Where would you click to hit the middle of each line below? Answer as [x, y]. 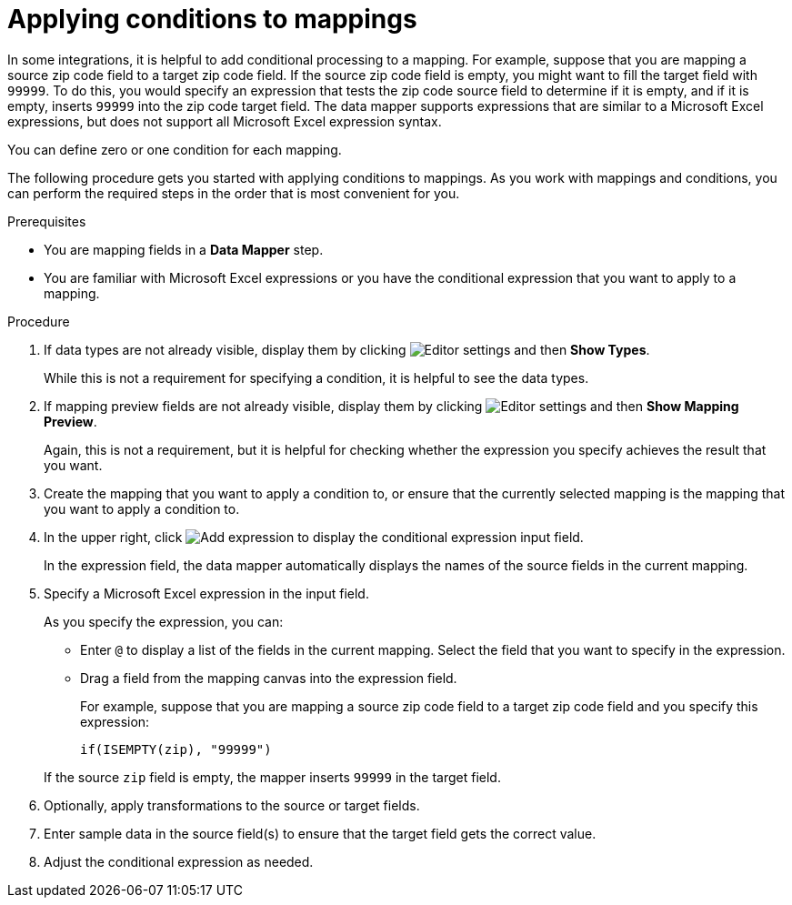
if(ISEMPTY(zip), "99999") [176, 749]
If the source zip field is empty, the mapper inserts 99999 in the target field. [272, 777]
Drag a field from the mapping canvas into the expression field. [269, 678]
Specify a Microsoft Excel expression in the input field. [206, 593]
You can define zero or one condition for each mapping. [175, 149]
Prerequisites [47, 221]
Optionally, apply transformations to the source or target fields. [232, 805]
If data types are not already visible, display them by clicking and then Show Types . [347, 349]
